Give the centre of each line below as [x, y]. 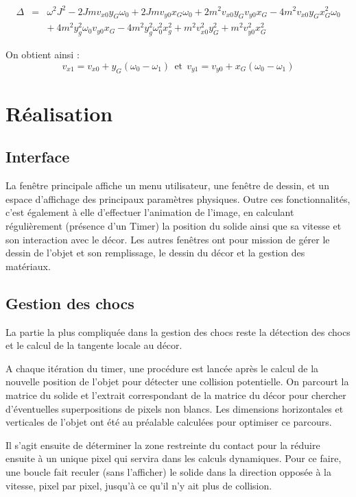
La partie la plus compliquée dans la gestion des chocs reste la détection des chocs [178, 331]
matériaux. [28, 266]
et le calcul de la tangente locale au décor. [94, 345]
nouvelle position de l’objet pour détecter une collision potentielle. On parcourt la [177, 381]
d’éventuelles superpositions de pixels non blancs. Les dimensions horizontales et [175, 408]
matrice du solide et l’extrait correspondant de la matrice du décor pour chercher [176, 395]
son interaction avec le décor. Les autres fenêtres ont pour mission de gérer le [168, 239]
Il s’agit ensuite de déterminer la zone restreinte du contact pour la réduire [163, 445]
